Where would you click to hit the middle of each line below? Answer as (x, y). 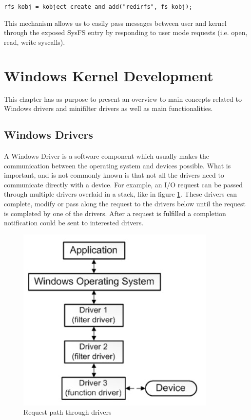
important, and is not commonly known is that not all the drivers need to (114, 175)
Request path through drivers (68, 412)
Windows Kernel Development (109, 75)
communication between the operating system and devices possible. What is (117, 165)
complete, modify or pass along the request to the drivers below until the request (125, 204)
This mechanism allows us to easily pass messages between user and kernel (115, 23)
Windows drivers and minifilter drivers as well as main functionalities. (108, 108)
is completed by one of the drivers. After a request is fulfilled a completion (115, 213)
